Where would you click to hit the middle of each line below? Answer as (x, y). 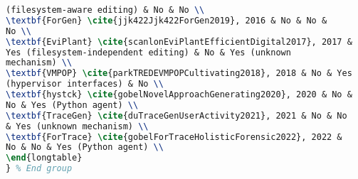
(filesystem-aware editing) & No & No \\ (105, 10)
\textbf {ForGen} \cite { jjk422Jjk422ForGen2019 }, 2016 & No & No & (167, 20)
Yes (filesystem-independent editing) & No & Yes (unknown (148, 52)
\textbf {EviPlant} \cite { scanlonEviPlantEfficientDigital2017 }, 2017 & (179, 42)
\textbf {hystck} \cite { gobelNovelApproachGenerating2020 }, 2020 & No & (179, 94)
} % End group (39, 169)
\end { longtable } (44, 158)
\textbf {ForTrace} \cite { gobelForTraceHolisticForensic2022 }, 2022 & (174, 137)
